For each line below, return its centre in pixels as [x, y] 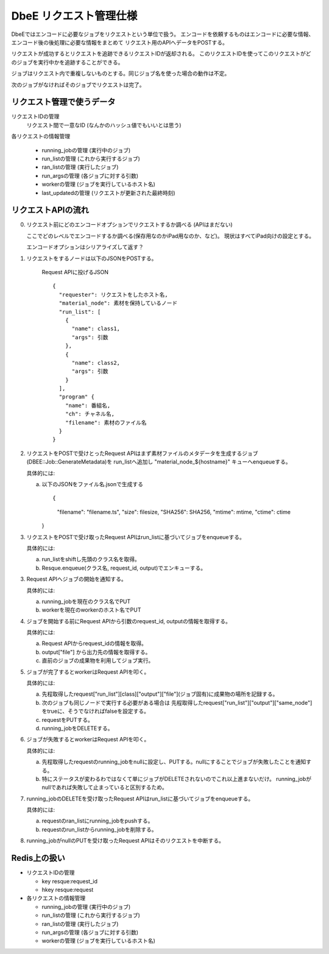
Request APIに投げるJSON [75, 272]
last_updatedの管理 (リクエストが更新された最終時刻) [109, 193]
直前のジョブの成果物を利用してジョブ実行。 [98, 660]
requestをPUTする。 [68, 719]
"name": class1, [96, 329]
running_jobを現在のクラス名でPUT [86, 601]
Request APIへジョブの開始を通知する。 [77, 579]
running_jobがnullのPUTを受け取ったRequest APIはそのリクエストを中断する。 [126, 841]
